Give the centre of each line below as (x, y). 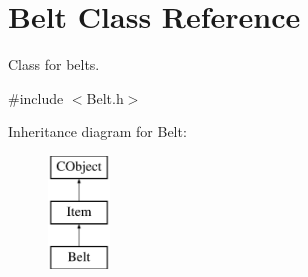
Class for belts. (54, 64)
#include (36, 97)
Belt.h (105, 97)
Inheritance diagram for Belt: (97, 131)
